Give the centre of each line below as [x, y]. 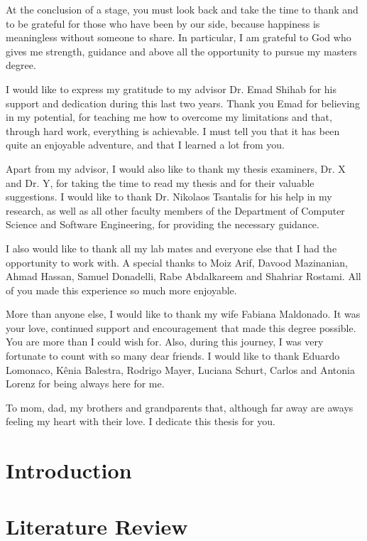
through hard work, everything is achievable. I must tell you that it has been [173, 130]
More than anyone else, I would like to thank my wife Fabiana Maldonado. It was [183, 314]
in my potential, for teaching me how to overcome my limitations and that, [169, 117]
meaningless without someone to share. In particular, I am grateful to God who [179, 37]
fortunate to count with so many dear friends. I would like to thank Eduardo [173, 356]
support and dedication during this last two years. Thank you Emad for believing [183, 103]
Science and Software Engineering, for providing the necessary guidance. [163, 224]
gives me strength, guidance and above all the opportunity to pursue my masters [181, 51]
